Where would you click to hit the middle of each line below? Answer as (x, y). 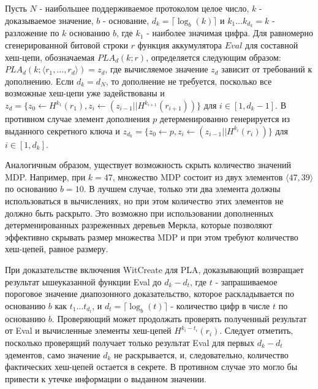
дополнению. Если (40, 81)
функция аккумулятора (180, 45)
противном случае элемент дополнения (78, 119)
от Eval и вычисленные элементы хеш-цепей (88, 330)
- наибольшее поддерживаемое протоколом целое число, (144, 8)
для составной (272, 45)
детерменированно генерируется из (225, 119)
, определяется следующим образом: (214, 57)
